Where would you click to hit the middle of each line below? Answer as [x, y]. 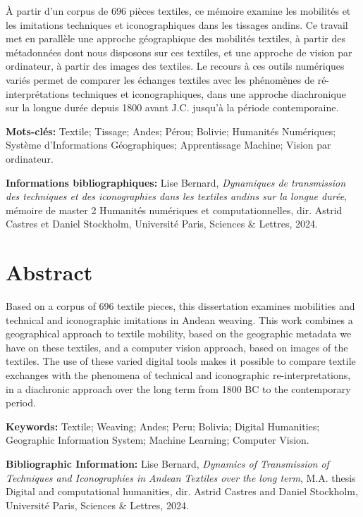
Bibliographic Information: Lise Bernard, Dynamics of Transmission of [167, 463]
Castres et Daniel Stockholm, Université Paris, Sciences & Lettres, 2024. [162, 224]
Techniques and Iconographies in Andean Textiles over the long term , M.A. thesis [181, 477]
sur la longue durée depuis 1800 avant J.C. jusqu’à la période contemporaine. [172, 107]
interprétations [38, 93]
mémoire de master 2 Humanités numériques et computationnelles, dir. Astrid [174, 210]
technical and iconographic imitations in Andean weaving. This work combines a [179, 319]
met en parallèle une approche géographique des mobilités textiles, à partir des [176, 38]
